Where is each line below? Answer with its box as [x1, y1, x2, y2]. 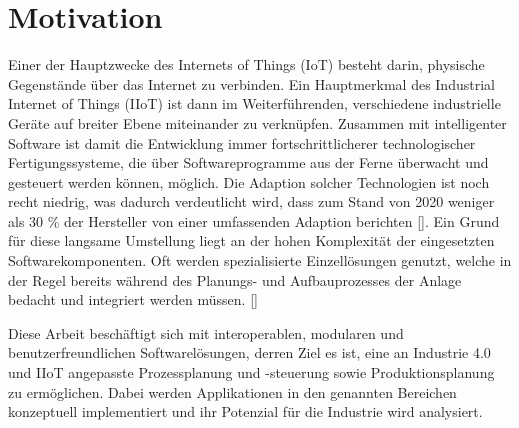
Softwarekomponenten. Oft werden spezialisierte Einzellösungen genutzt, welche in [8, 250, 512, 271]
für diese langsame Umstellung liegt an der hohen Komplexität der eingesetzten [8, 230, 495, 251]
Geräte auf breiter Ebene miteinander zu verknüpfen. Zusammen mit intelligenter [8, 112, 507, 133]
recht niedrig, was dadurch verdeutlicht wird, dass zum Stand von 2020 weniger [8, 191, 495, 212]
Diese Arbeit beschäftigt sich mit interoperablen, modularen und [8, 322, 404, 343]
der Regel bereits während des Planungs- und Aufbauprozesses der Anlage [8, 269, 462, 290]
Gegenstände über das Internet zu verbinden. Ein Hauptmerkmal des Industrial [8, 73, 495, 94]
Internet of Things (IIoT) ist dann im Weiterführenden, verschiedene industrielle [8, 93, 501, 114]
